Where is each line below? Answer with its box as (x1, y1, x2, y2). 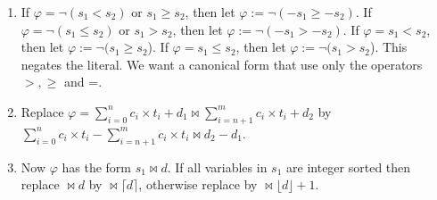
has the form (62, 157, 132, 176)
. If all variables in (167, 157, 268, 176)
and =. (64, 72, 103, 91)
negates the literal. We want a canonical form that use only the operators (21, 54, 423, 73)
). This (369, 37, 408, 56)
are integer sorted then (286, 157, 411, 176)
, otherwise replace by (138, 175, 258, 194)
